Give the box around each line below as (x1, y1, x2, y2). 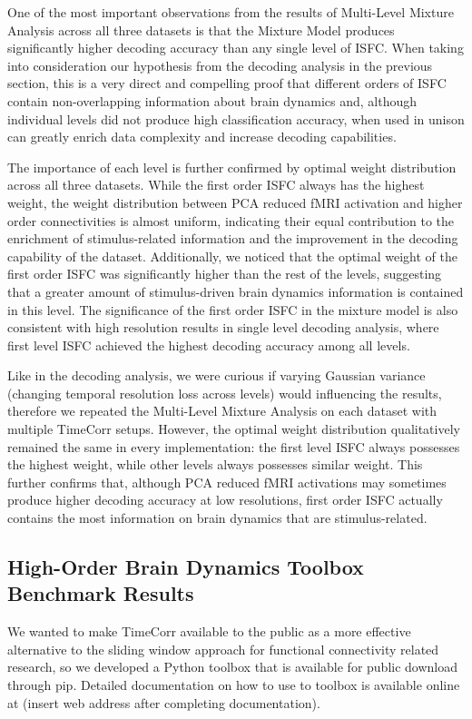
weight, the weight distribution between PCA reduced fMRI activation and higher (7, 192, 463, 212)
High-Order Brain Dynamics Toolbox (7, 553, 364, 581)
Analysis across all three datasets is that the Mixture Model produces (7, 20, 395, 39)
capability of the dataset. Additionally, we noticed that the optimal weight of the (7, 246, 457, 265)
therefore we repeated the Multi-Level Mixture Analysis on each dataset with (7, 401, 438, 420)
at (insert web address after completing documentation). (7, 693, 320, 712)
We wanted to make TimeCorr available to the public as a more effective (7, 622, 411, 641)
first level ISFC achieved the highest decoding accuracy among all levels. (7, 335, 410, 354)
